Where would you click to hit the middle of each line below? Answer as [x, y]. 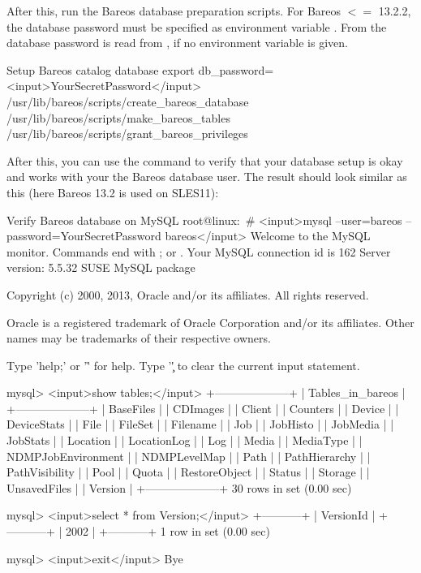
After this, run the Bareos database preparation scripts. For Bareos [174, 11]
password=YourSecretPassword [84, 236]
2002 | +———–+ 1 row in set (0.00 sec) [168, 531]
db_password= [236, 69]
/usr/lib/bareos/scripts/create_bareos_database [128, 101]
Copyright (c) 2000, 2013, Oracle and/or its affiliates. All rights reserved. [188, 294]
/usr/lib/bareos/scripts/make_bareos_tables [118, 117]
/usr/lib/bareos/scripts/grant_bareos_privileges [127, 134]
